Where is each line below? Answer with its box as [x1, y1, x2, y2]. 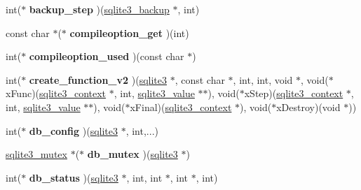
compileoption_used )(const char [29, 49, 184, 64]
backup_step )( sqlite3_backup [29, 2, 170, 16]
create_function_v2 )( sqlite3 [29, 72, 167, 87]
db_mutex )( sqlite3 [87, 147, 178, 161]
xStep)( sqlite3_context [244, 86, 343, 101]
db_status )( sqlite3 [29, 170, 118, 184]
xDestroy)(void [276, 99, 341, 114]
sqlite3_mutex [6, 147, 67, 161]
